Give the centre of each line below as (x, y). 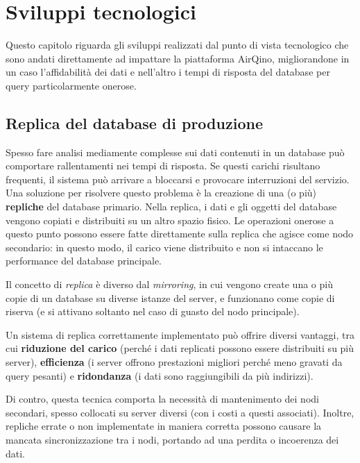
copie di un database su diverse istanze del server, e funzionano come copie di (170, 297)
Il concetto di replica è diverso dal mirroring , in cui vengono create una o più (169, 284)
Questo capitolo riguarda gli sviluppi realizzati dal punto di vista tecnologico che (177, 45)
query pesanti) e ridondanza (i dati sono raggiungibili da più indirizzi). (160, 375)
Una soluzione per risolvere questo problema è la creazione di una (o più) (161, 193)
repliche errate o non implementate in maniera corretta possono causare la (164, 426)
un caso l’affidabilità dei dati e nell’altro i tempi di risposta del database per (168, 72)
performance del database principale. (84, 261)
